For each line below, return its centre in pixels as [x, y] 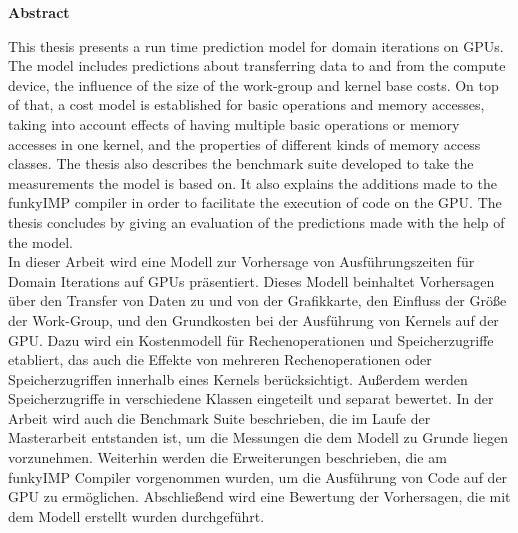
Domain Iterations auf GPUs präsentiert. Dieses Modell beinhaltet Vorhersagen [251, 280]
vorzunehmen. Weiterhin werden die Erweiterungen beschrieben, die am [227, 457]
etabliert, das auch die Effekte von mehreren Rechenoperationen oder [220, 359]
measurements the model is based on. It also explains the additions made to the [252, 182]
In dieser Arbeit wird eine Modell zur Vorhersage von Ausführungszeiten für [241, 261]
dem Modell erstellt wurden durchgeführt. [136, 515]
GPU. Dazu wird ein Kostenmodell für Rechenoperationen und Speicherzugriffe [251, 339]
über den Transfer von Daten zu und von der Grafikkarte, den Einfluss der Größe [257, 300]
